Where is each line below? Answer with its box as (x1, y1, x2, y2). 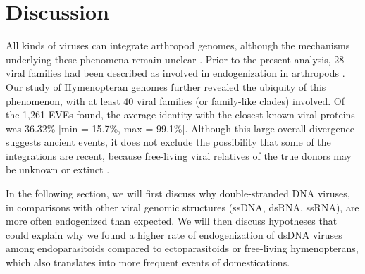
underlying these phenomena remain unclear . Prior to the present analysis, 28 (6, 51, 345, 66)
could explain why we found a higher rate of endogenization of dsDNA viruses (6, 227, 342, 242)
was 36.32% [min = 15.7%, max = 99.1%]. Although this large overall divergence (6, 120, 354, 135)
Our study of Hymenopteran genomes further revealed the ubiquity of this (6, 79, 326, 94)
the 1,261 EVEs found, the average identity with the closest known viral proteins (6, 107, 355, 122)
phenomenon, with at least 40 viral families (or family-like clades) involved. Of (6, 93, 345, 108)
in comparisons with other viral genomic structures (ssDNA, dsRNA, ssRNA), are (6, 199, 359, 214)
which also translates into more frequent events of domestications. (6, 255, 290, 270)
